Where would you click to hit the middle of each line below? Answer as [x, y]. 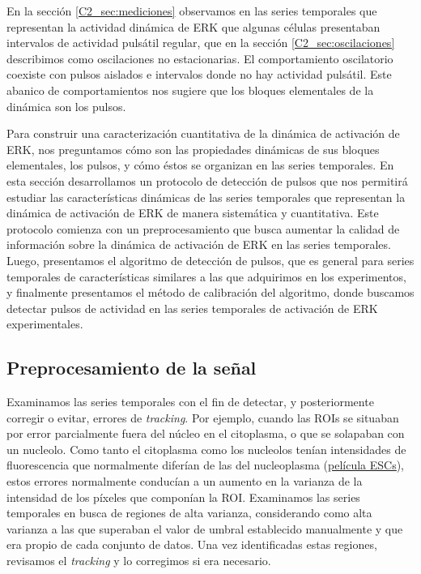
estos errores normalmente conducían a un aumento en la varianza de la [185, 481]
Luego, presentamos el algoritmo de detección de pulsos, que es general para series [210, 260]
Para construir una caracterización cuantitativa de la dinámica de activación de [203, 133]
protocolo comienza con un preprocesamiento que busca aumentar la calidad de [203, 228]
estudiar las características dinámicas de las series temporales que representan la [206, 197]
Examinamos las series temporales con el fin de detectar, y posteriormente [190, 402]
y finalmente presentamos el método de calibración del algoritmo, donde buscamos [210, 292]
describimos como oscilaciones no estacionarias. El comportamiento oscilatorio [200, 58]
